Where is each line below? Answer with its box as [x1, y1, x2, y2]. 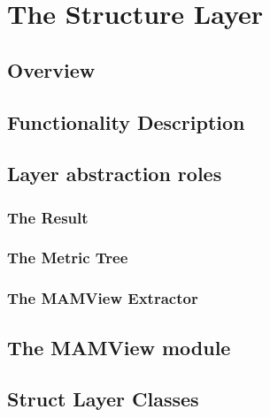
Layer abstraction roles [7, 160, 222, 187]
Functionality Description [7, 108, 245, 135]
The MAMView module [7, 333, 231, 360]
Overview [7, 56, 96, 83]
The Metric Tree [7, 246, 128, 269]
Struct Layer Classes [7, 385, 199, 413]
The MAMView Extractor [7, 287, 198, 309]
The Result [7, 206, 89, 228]
